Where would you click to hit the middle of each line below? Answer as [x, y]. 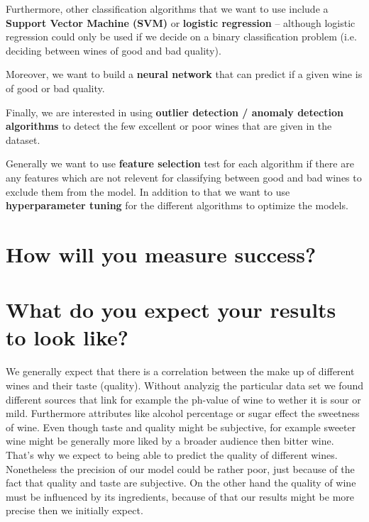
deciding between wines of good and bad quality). [114, 50]
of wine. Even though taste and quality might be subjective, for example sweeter [181, 427]
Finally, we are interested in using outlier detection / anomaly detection [175, 112]
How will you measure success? [161, 254]
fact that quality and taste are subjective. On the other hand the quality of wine [181, 483]
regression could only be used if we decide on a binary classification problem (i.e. [181, 37]
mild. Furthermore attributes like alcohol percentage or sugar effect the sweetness [183, 413]
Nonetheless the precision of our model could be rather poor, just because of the [180, 468]
